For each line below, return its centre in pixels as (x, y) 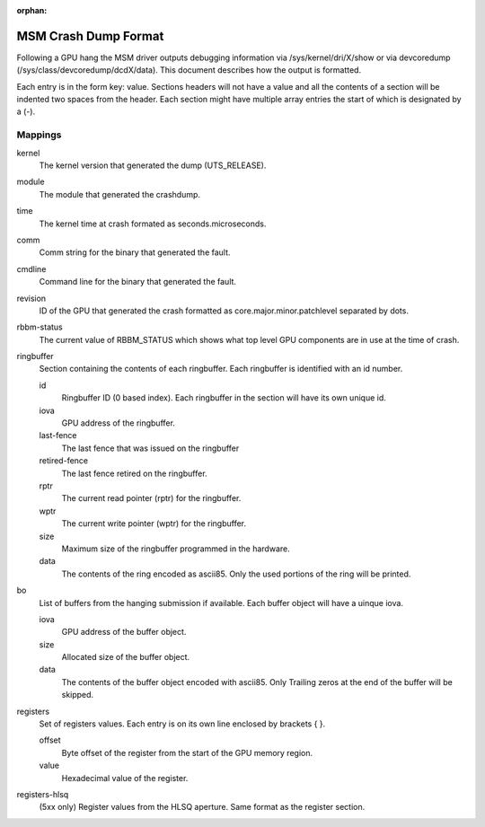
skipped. (78, 695)
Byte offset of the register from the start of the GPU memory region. (187, 752)
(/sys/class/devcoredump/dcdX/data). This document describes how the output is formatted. (189, 70)
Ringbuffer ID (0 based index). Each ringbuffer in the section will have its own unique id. (224, 398)
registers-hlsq (43, 794)
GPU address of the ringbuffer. (118, 423)
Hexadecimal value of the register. (125, 778)
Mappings (39, 135)
